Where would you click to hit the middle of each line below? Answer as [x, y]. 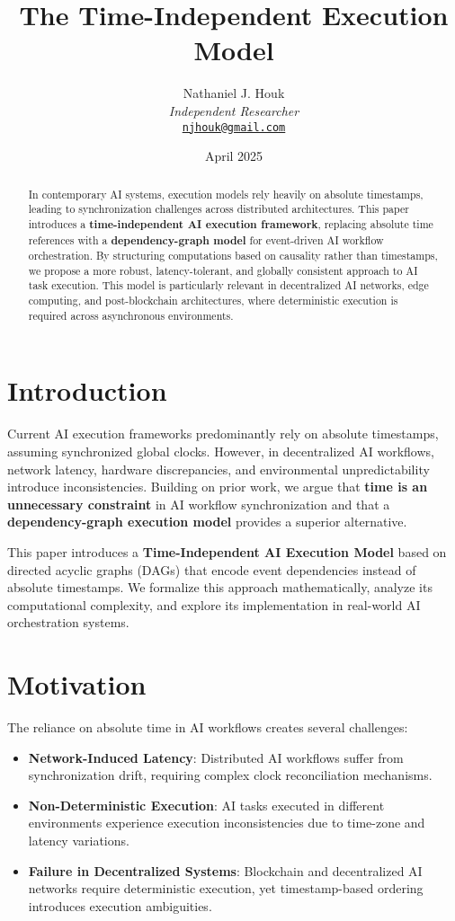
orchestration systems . [68, 622]
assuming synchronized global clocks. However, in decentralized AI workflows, [221, 451]
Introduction [87, 390]
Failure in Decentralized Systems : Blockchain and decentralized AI [225, 870]
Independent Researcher [234, 110]
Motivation [77, 684]
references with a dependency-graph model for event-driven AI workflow [206, 240]
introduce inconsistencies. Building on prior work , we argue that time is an [218, 487]
